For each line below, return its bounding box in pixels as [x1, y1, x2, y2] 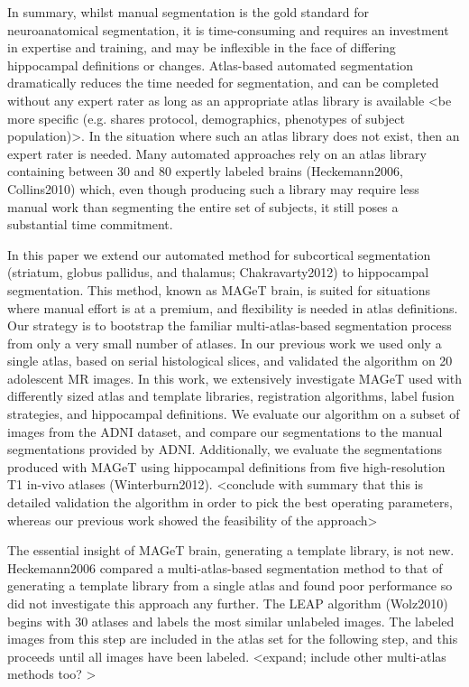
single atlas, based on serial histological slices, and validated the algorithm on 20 [7, 351, 453, 370]
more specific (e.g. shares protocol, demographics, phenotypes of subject [7, 108, 405, 127]
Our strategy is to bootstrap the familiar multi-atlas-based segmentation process [7, 316, 452, 335]
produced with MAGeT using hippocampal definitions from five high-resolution [7, 457, 446, 476]
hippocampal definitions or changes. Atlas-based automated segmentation [7, 55, 413, 74]
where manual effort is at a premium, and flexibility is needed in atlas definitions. [7, 298, 458, 317]
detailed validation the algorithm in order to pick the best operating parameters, [7, 493, 453, 512]
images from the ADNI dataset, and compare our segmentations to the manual [7, 422, 443, 441]
